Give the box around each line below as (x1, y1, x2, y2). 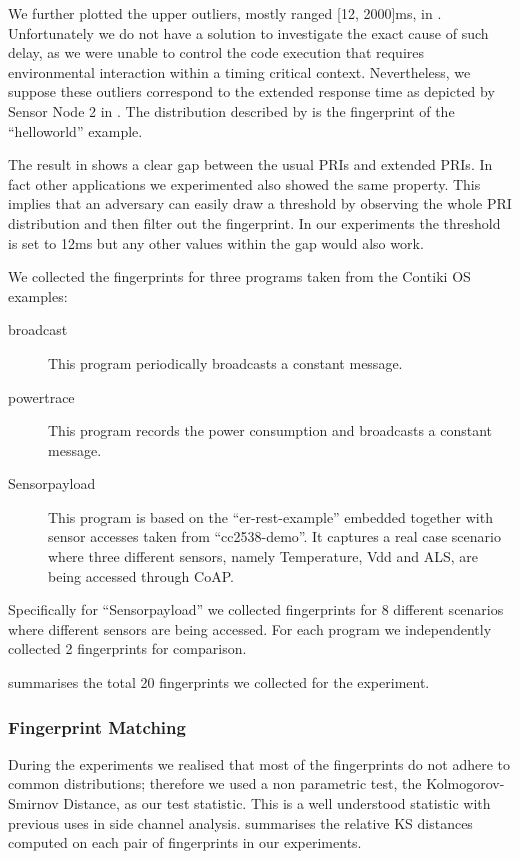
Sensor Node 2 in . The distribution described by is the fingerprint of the (8, 100, 455, 121)
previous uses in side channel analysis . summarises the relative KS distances (8, 812, 473, 833)
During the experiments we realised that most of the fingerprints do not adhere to (8, 753, 511, 774)
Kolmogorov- (426, 773, 505, 794)
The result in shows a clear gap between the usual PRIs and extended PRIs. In (8, 154, 493, 175)
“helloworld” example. (8, 120, 143, 141)
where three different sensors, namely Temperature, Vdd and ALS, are (48, 546, 479, 567)
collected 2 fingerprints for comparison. (8, 638, 247, 659)
